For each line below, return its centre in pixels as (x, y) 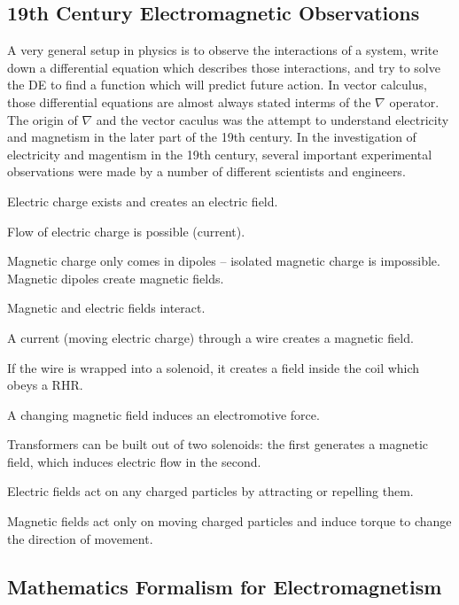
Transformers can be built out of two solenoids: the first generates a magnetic (218, 444)
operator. (414, 101)
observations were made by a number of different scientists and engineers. (206, 171)
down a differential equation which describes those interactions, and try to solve (224, 67)
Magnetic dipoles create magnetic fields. (116, 278)
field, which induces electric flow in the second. (134, 461)
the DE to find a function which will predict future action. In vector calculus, (217, 85)
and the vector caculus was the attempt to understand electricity (272, 119)
